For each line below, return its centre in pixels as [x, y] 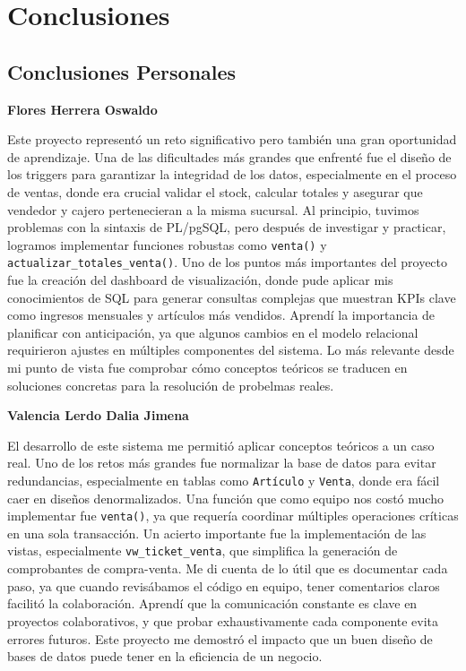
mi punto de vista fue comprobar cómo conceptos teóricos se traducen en [207, 368]
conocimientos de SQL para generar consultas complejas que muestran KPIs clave [232, 297]
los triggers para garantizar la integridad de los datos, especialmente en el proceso [232, 174]
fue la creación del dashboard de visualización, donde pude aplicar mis [200, 280]
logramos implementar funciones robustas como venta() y [167, 244]
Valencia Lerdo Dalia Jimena [98, 415]
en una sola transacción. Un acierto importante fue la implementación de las [217, 533]
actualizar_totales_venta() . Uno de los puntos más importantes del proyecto [228, 262]
